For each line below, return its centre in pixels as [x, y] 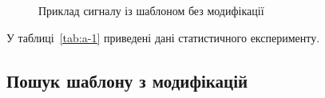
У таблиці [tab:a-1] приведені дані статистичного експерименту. [163, 37]
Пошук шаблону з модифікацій [127, 80]
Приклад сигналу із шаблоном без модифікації [151, 10]
